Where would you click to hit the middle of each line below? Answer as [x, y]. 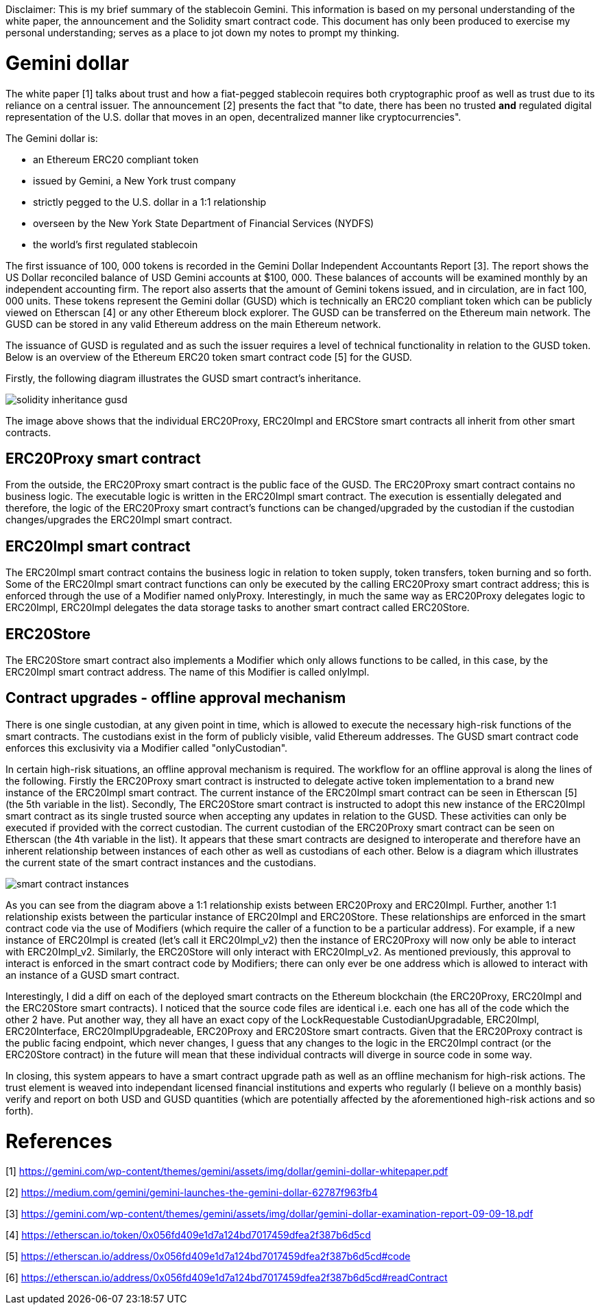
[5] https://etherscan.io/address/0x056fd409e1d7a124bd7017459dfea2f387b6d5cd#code [208, 1257]
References [59, 1141]
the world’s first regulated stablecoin [116, 244]
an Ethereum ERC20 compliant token [116, 159]
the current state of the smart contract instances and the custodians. [161, 862]
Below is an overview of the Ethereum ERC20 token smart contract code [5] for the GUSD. [209, 357]
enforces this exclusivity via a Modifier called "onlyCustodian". [147, 748]
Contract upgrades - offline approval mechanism [176, 698]
